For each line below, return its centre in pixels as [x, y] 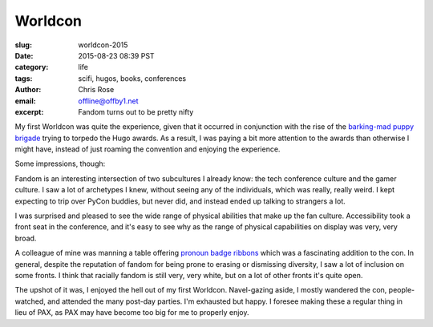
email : [25, 101]
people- [402, 290]
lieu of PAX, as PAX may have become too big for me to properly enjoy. [132, 313]
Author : [28, 90]
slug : [23, 45]
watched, [30, 301]
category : [32, 67]
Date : [24, 55]
